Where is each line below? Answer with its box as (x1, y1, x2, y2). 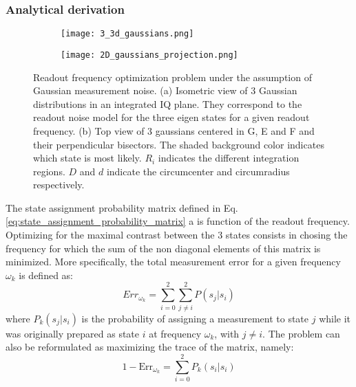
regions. (33, 164, 65, 178)
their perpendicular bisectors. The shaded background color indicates (33, 137, 324, 151)
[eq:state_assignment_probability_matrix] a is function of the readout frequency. (6, 214, 350, 228)
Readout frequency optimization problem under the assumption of (33, 69, 312, 84)
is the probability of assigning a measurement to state (81, 311, 309, 325)
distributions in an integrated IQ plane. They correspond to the (33, 96, 302, 111)
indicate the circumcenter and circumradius (106, 164, 290, 178)
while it (319, 311, 351, 325)
